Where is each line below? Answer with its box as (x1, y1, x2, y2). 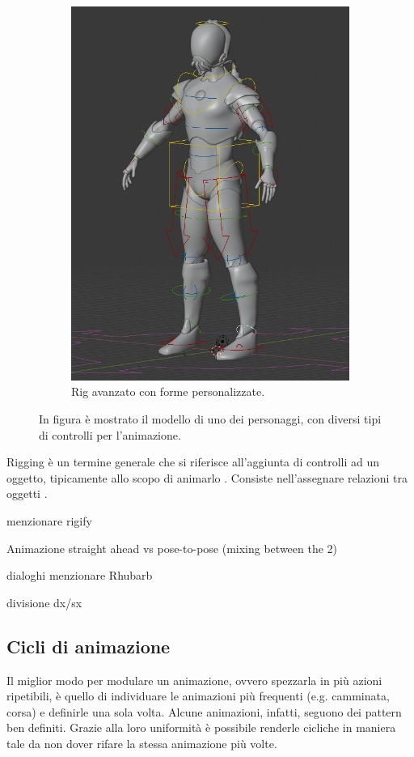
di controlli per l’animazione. (39, 426, 181, 443)
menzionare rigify (6, 512, 92, 529)
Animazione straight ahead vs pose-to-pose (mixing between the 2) (6, 539, 338, 556)
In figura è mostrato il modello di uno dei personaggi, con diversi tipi (39, 410, 382, 427)
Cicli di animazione (6, 633, 171, 658)
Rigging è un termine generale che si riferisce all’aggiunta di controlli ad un (6, 453, 379, 470)
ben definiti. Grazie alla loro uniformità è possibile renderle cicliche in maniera (6, 719, 396, 736)
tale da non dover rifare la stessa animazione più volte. (6, 734, 277, 751)
